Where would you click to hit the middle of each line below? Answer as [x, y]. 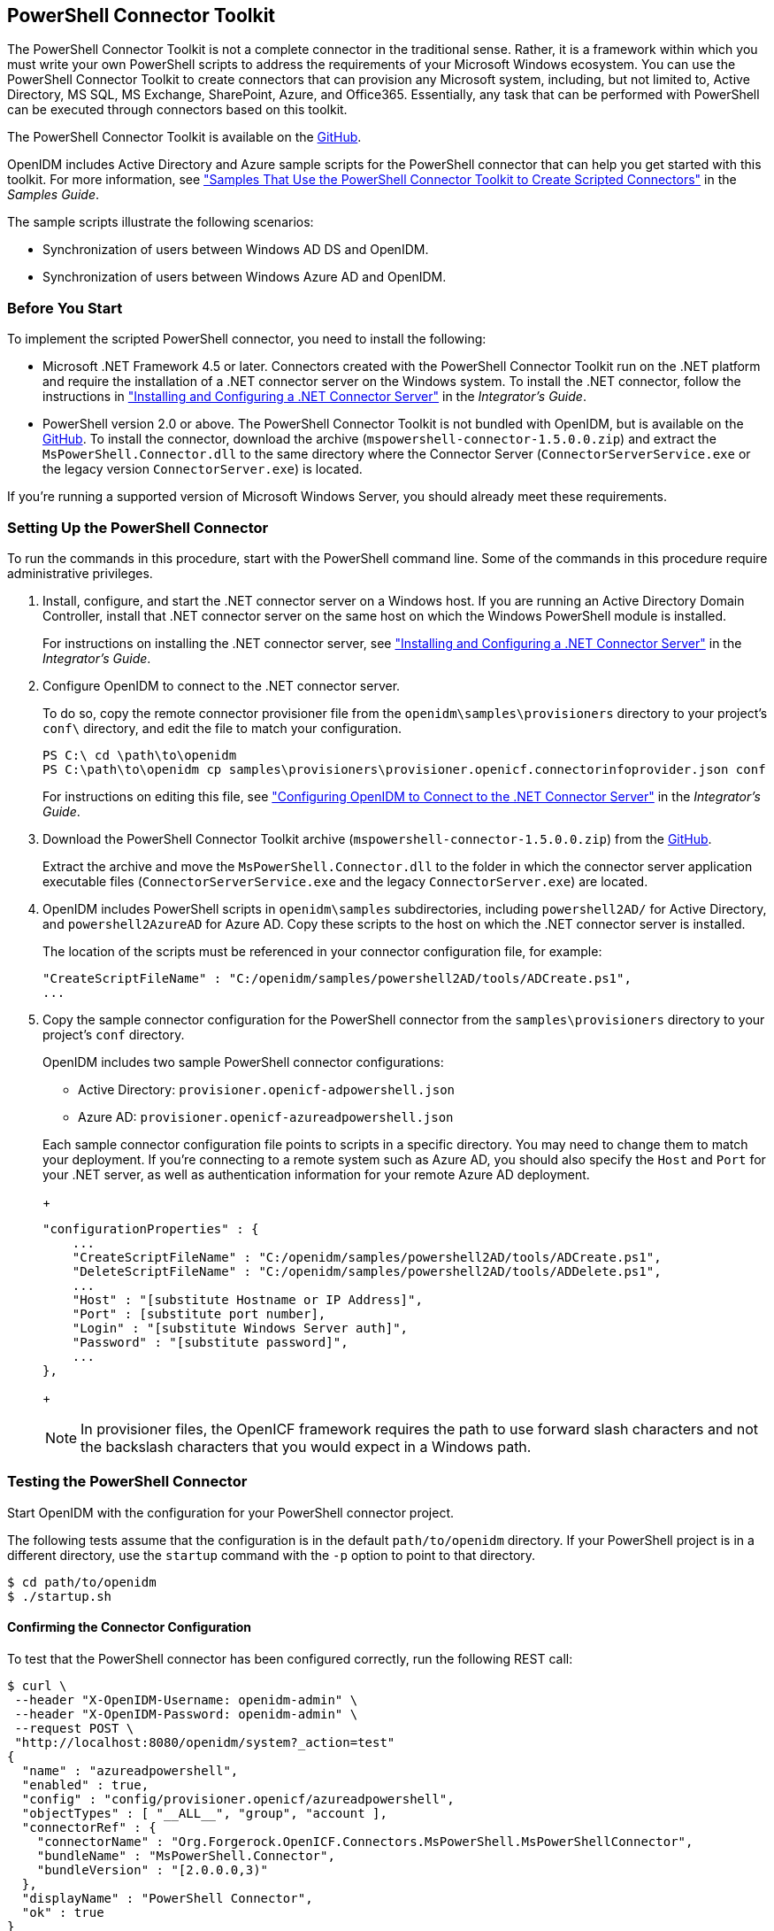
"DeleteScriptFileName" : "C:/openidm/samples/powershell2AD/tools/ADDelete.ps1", [367, 1271]
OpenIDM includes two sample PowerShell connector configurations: [243, 1062]
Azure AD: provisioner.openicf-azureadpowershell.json [266, 1116]
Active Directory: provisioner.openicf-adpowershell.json [267, 1089]
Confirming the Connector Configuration [130, 1627]
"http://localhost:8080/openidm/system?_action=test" [205, 1742]
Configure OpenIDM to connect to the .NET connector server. [222, 685]
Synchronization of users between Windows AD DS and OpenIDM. [236, 250]
